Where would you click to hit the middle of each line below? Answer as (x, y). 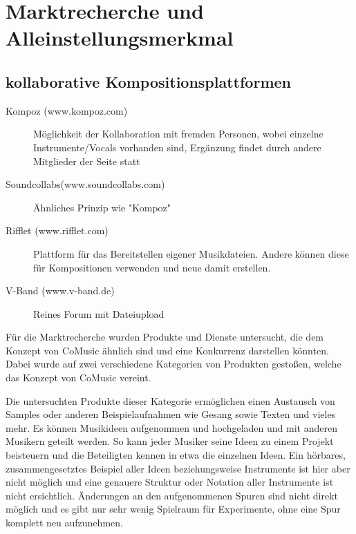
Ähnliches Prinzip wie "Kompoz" (102, 207)
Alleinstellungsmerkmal (120, 38)
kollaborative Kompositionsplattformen (149, 81)
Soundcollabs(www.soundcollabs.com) (85, 184)
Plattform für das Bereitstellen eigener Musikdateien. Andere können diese (191, 253)
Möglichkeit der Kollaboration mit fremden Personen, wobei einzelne (178, 134)
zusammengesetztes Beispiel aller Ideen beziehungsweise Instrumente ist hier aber (178, 468)
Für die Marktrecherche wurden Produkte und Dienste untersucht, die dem (165, 337)
